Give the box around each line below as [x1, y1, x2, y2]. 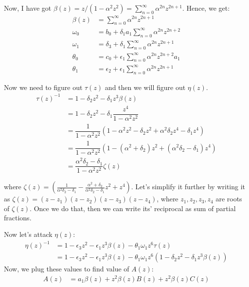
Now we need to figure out [4, 82, 83, 92]
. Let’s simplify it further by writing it [131, 181, 246, 192]
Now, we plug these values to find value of [4, 264, 129, 274]
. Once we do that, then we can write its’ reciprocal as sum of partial [30, 203, 236, 213]
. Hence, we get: [182, 3, 230, 13]
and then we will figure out [105, 82, 186, 92]
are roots [215, 194, 242, 204]
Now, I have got [4, 3, 52, 13]
